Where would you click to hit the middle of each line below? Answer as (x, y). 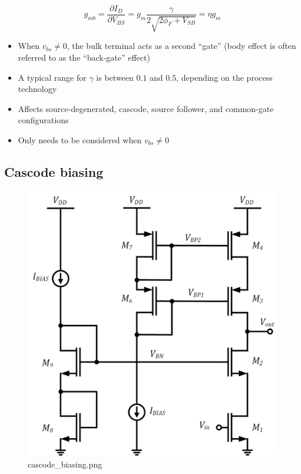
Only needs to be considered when (80, 140)
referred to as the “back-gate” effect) (84, 57)
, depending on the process (224, 77)
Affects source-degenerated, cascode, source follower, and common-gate (146, 108)
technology (37, 89)
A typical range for (52, 77)
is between (115, 77)
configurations (43, 120)
